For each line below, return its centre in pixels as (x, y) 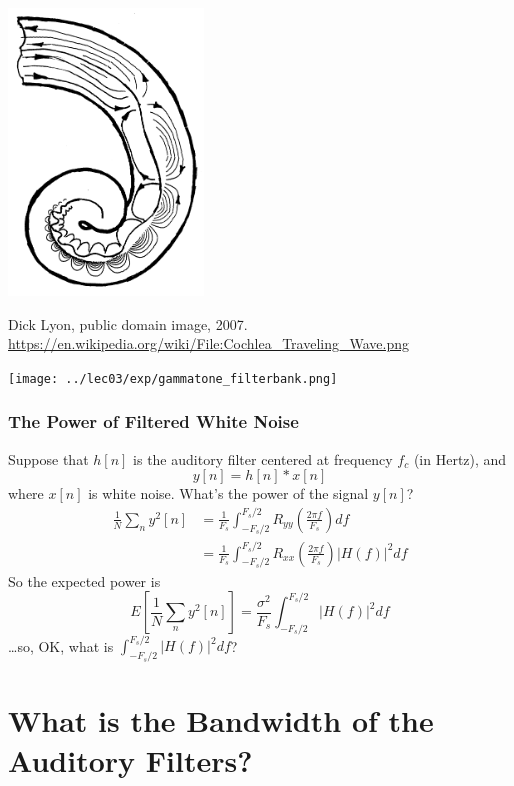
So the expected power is (84, 580)
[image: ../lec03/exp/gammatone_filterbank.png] (173, 378)
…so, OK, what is (61, 645)
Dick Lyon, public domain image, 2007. (128, 323)
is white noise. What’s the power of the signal (228, 493)
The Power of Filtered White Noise (153, 421)
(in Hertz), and (460, 458)
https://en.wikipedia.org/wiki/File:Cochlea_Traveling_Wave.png (208, 343)
